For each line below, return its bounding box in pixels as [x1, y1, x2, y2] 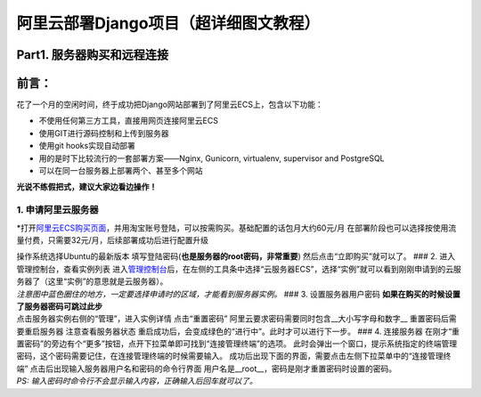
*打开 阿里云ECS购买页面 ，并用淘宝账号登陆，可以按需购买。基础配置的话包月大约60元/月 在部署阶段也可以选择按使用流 [16, 223, 457, 233]
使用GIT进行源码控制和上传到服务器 [38, 127, 169, 138]
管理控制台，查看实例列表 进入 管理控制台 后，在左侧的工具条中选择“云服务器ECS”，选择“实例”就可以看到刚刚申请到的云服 [16, 263, 462, 274]
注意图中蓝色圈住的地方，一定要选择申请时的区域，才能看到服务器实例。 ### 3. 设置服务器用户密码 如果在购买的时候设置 [16, 288, 461, 299]
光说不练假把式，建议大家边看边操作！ [16, 182, 158, 192]
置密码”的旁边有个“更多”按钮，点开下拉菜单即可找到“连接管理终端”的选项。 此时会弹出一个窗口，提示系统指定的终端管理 [16, 338, 458, 349]
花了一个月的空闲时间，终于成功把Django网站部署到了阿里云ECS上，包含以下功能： [16, 99, 324, 110]
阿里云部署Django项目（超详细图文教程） [16, 13, 321, 33]
